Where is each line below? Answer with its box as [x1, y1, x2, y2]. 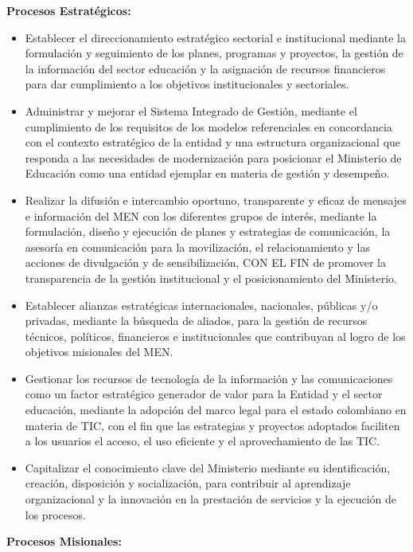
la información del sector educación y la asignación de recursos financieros [25, 60, 386, 76]
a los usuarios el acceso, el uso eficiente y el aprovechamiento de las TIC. [25, 433, 380, 449]
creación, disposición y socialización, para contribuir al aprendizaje [25, 475, 351, 491]
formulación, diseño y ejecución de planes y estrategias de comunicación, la [25, 223, 391, 240]
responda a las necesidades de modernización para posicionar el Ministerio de [25, 149, 402, 166]
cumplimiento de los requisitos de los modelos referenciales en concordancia [25, 118, 392, 135]
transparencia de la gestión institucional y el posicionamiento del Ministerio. [25, 269, 397, 286]
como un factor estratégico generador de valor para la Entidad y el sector [25, 386, 383, 402]
